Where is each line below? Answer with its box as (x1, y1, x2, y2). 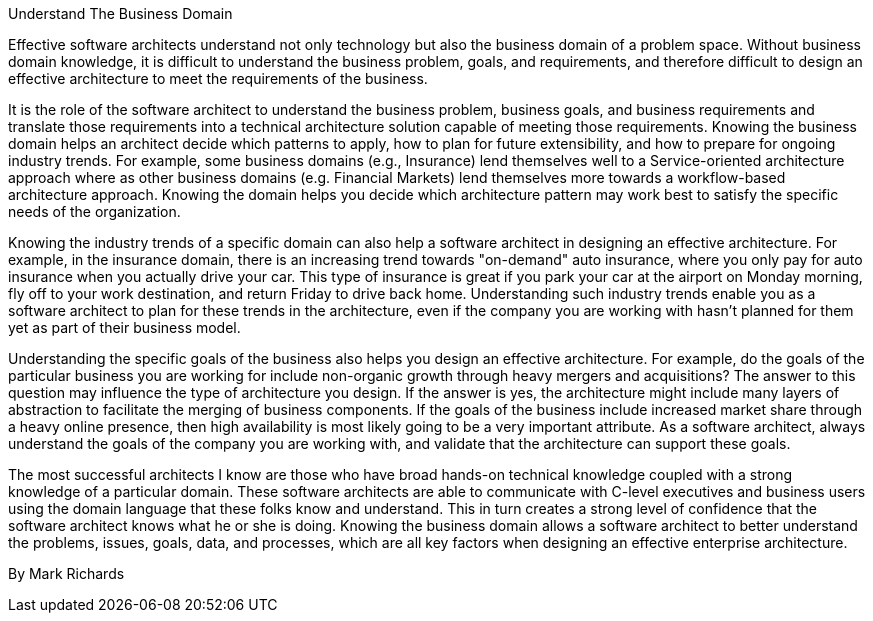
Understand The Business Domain (8, 5, 233, 22)
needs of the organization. (8, 203, 181, 220)
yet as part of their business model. (8, 319, 241, 336)
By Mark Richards (8, 565, 125, 582)
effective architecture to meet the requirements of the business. (8, 70, 428, 87)
